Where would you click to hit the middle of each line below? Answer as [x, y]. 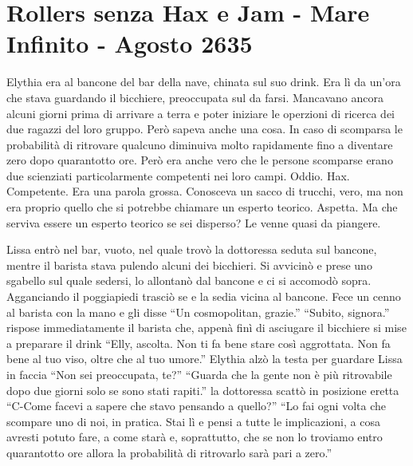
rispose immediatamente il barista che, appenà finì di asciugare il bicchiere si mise [206, 328]
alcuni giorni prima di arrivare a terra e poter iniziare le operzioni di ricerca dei [201, 113]
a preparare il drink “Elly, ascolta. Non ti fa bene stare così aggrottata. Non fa [199, 343]
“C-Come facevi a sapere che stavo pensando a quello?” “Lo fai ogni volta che [196, 406]
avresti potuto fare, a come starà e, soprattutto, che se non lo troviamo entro [195, 437]
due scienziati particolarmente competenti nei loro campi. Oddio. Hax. [178, 175]
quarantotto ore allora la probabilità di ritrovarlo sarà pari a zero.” [169, 452]
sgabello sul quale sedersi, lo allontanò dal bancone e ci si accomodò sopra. [189, 280]
